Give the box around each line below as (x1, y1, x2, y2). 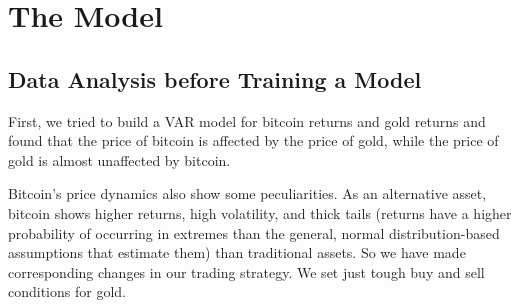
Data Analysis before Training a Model (8, 63, 422, 94)
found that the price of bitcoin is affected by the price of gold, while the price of (8, 130, 499, 151)
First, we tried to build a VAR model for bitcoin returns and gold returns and (8, 110, 486, 131)
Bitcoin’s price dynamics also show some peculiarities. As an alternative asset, (8, 183, 487, 204)
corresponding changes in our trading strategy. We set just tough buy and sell (8, 261, 485, 282)
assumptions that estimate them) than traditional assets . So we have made (8, 242, 466, 263)
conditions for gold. (8, 281, 126, 302)
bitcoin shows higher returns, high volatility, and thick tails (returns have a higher (8, 202, 512, 223)
